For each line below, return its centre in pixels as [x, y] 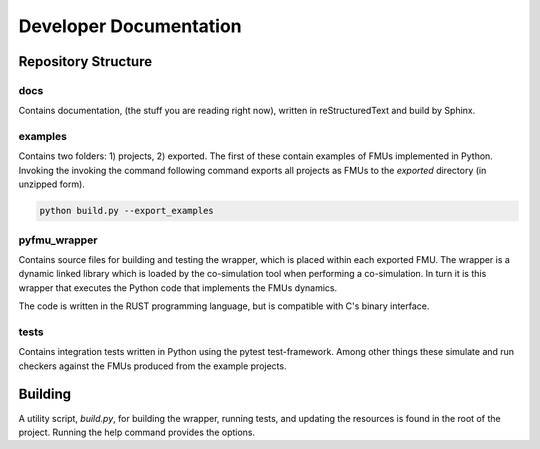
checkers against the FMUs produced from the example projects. [152, 366]
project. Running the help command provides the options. [137, 432]
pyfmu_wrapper [58, 240]
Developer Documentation [130, 26]
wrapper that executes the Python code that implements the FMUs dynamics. [178, 287]
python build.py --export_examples [126, 211]
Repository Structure [85, 61]
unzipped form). [51, 184]
